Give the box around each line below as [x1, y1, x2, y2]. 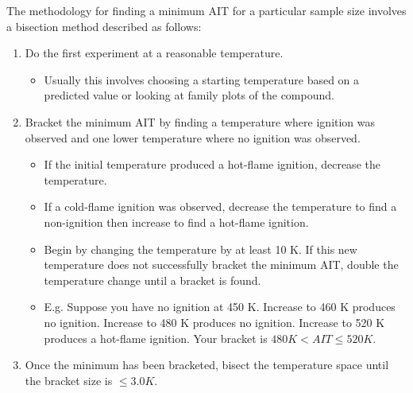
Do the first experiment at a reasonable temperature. [25, 45, 284, 61]
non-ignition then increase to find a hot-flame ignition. [44, 213, 309, 230]
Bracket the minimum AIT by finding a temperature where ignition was [25, 113, 376, 130]
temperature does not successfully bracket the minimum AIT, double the [44, 256, 399, 273]
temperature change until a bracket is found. [44, 271, 261, 288]
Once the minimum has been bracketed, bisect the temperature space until [25, 356, 389, 373]
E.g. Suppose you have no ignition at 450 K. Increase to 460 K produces [44, 298, 396, 315]
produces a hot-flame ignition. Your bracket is [44, 329, 268, 346]
